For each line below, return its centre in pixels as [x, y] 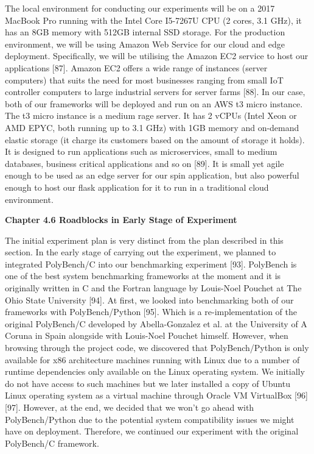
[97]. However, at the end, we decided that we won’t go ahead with [130, 407]
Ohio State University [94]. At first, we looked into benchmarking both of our [149, 300]
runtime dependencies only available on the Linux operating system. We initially [155, 371]
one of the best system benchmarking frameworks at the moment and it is [143, 276]
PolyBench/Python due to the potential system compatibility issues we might [150, 419]
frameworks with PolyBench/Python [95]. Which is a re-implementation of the [151, 312]
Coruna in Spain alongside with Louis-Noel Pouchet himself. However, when [147, 335]
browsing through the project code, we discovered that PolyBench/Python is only [157, 348]
